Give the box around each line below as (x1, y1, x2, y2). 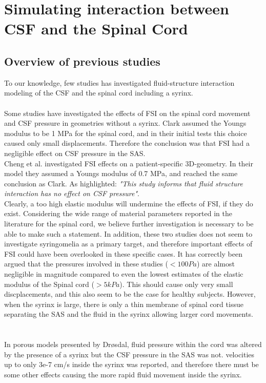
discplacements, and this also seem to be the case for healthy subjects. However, (4, 289, 256, 299)
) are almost (196, 258, 235, 269)
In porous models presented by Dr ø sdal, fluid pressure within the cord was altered (4, 339, 262, 350)
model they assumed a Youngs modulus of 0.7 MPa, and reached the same (4, 168, 238, 179)
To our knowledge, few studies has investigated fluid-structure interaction (4, 77, 235, 88)
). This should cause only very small (119, 278, 233, 289)
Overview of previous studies (4, 53, 160, 69)
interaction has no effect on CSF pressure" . (4, 188, 139, 199)
